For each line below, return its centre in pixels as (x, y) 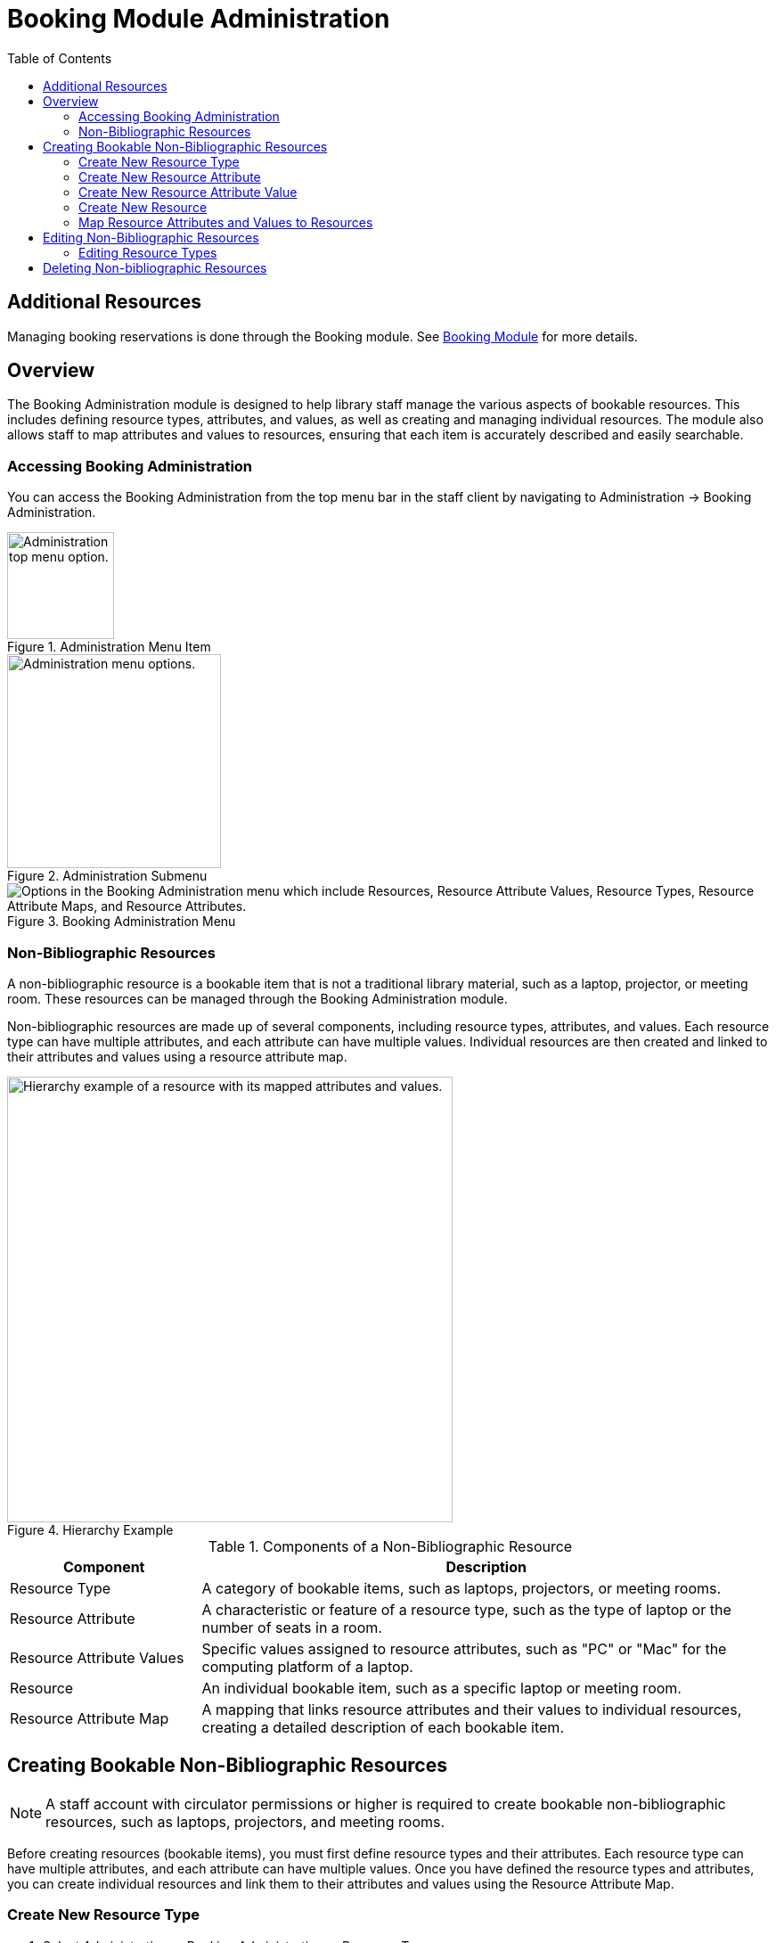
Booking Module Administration (199, 19)
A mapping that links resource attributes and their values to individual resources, (472, 1709)
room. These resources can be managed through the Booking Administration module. (257, 998)
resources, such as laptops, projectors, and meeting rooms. (245, 1821)
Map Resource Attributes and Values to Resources (226, 222)
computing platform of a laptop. (307, 1666)
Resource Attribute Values (97, 1657)
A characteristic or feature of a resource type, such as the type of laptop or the (466, 1609)
